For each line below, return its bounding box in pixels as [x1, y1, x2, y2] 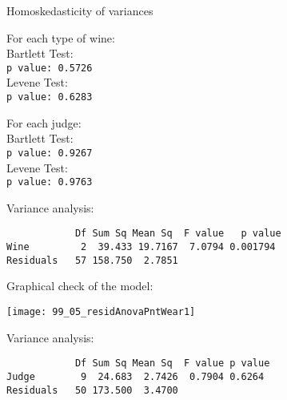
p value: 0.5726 [6, 62, 93, 74]
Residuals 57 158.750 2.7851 [6, 254, 178, 266]
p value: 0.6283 [6, 91, 93, 103]
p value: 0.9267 [6, 147, 93, 159]
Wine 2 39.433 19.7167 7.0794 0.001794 [6, 241, 276, 253]
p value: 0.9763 [6, 176, 93, 188]
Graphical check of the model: [6, 277, 153, 294]
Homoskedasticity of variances [6, 2, 153, 18]
